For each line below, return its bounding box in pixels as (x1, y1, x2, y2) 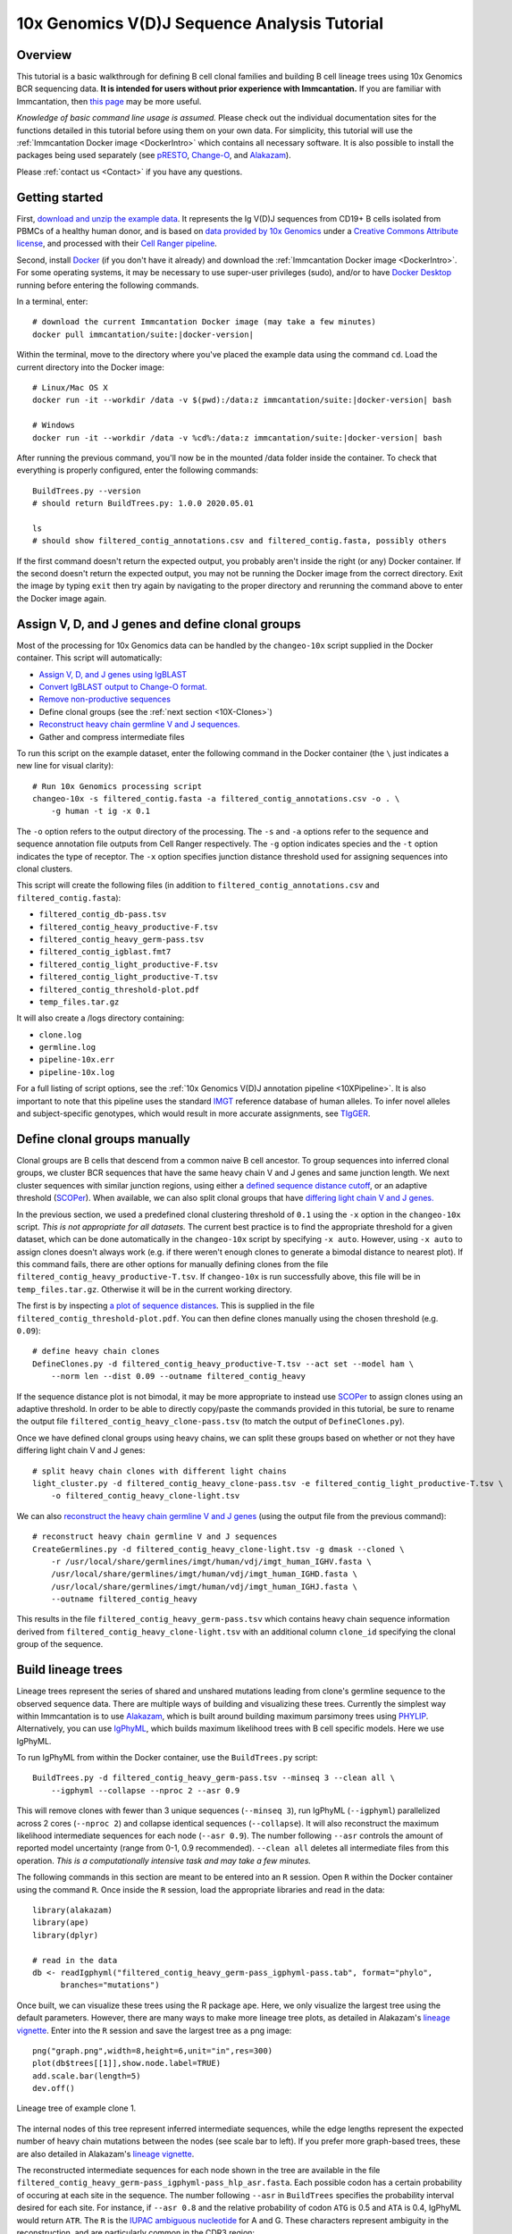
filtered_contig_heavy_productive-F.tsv (38, 921, 219, 932)
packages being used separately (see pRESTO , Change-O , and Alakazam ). (16, 150, 291, 161)
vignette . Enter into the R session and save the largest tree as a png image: (16, 2025, 292, 2036)
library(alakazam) (32, 1905, 113, 1915)
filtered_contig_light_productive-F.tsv (38, 959, 219, 970)
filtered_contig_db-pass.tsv (38, 910, 167, 920)
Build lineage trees (16, 1662, 123, 1677)
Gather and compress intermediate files (38, 731, 185, 742)
